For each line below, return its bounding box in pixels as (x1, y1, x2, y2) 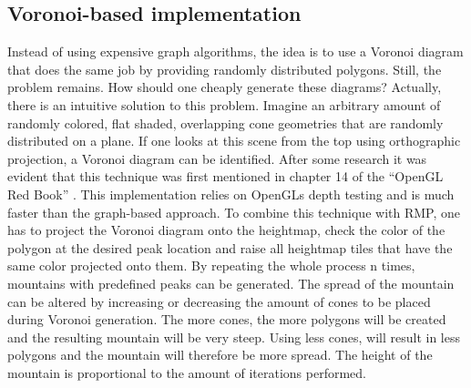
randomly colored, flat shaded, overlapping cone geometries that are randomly (7, 113, 444, 132)
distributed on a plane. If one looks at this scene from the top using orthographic (7, 131, 461, 150)
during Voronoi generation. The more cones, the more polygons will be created (7, 310, 446, 329)
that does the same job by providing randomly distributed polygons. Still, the (7, 59, 442, 78)
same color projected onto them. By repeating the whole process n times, (7, 256, 415, 275)
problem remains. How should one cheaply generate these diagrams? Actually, (7, 77, 442, 97)
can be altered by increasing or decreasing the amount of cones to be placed (7, 291, 431, 311)
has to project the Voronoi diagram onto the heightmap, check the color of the (7, 220, 445, 240)
